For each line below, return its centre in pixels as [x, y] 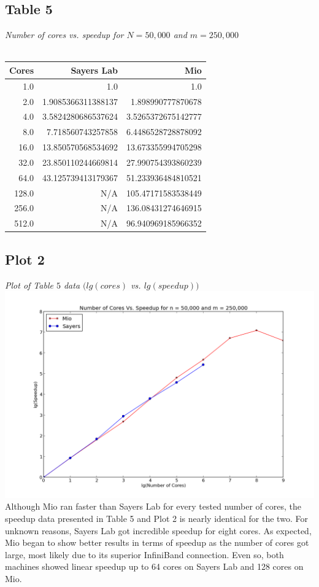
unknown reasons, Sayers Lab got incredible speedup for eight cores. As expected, [158, 530]
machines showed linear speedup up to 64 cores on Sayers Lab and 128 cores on [154, 566]
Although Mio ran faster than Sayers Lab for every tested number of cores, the [153, 506]
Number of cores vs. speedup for [64, 35]
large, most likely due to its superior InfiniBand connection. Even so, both [144, 554]
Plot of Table [29, 285]
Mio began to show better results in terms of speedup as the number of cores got [157, 542]
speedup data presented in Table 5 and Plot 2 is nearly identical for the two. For [156, 519]
